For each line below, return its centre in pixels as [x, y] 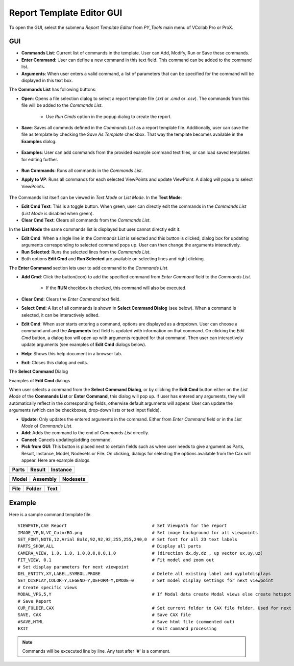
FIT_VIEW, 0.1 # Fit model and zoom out [116, 560]
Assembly [45, 479]
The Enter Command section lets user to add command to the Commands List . [89, 268]
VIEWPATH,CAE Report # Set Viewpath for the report [122, 526]
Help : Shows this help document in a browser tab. [72, 353]
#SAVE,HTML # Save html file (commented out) [126, 622]
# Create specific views [48, 587]
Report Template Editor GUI [66, 13]
